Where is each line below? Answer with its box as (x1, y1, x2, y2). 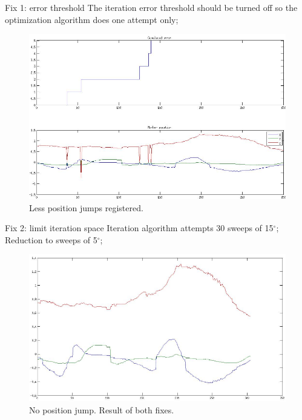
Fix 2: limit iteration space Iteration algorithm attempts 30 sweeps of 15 (5, 221, 274, 234)
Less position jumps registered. (29, 201, 143, 214)
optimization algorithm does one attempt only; (5, 13, 179, 25)
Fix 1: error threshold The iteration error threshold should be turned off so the (5, 1, 298, 13)
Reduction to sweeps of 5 (5, 233, 97, 246)
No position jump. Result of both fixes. (29, 403, 174, 416)
